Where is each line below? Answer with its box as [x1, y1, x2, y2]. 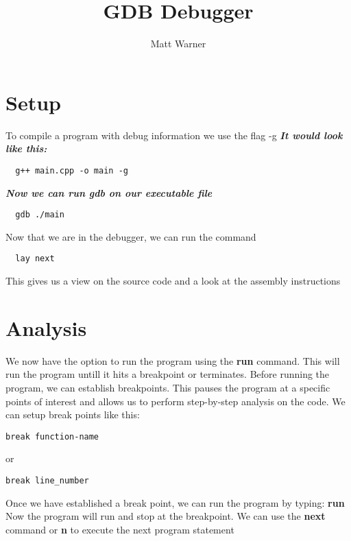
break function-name [5, 431, 99, 442]
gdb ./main [15, 210, 64, 220]
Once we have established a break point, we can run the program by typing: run [5, 495, 345, 509]
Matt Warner [150, 36, 206, 51]
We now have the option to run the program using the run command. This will [5, 353, 340, 368]
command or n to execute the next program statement [5, 522, 234, 536]
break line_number [5, 475, 89, 485]
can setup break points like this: [5, 407, 140, 422]
